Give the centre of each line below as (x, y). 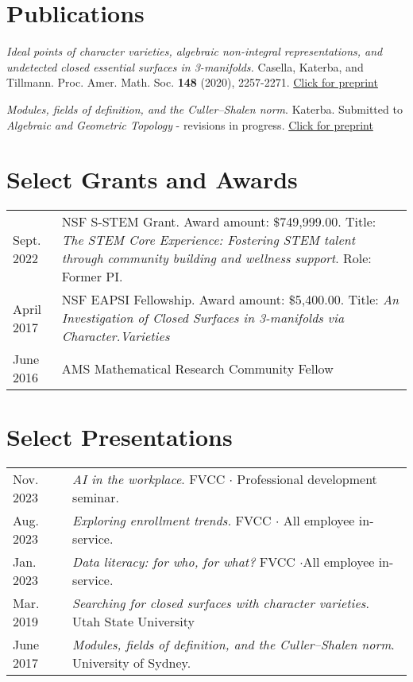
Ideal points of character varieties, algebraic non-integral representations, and (195, 51)
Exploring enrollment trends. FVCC (172, 521)
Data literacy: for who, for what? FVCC (184, 562)
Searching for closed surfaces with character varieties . (221, 603)
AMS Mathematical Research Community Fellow (197, 368)
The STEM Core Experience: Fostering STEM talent (208, 240)
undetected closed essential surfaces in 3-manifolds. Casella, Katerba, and (185, 66)
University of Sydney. (132, 663)
